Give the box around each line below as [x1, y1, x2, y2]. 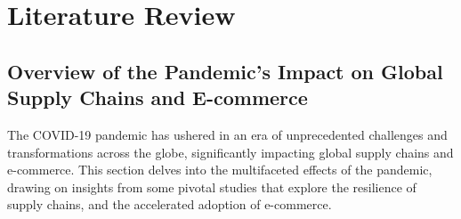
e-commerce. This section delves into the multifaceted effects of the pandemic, [7, 160, 433, 179]
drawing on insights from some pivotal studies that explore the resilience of [7, 177, 417, 196]
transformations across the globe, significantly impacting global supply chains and [7, 142, 454, 161]
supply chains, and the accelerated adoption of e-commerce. [7, 195, 332, 214]
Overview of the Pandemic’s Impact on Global [7, 57, 443, 85]
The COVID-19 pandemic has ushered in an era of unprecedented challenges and [7, 125, 448, 143]
